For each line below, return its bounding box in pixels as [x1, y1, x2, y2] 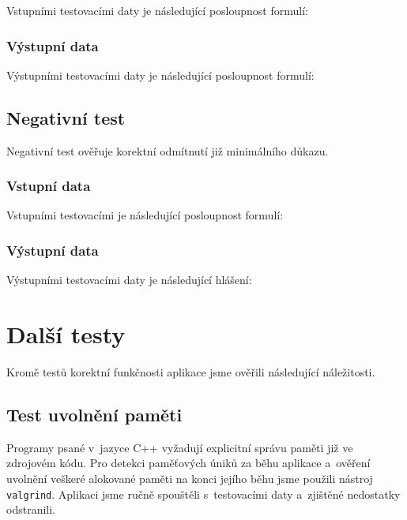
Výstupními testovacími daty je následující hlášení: [6, 271, 252, 288]
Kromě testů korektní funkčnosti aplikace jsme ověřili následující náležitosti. [6, 363, 375, 380]
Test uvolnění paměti [6, 402, 183, 426]
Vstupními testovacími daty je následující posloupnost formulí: [6, 2, 308, 18]
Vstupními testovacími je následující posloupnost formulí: [6, 207, 284, 223]
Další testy [6, 318, 126, 350]
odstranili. [6, 501, 55, 518]
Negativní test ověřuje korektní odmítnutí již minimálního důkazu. [6, 142, 329, 159]
